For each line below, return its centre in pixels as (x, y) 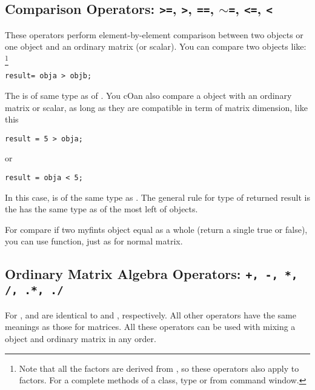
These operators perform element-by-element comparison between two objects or (154, 34)
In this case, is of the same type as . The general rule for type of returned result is (157, 197)
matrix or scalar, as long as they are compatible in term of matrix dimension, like (156, 107)
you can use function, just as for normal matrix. (94, 241)
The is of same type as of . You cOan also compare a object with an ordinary (148, 95)
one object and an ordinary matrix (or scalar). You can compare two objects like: (156, 46)
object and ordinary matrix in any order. (81, 338)
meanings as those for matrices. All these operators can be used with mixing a (150, 327)
